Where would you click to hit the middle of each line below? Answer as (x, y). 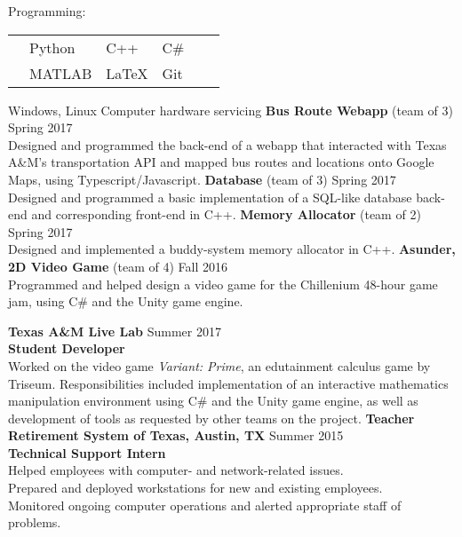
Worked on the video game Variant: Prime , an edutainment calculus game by (219, 365)
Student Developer (67, 348)
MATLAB (61, 73)
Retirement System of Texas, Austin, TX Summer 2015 (176, 435)
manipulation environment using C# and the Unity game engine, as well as (213, 401)
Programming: (47, 11)
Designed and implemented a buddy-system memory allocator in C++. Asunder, (232, 249)
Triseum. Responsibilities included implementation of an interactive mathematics (228, 383)
